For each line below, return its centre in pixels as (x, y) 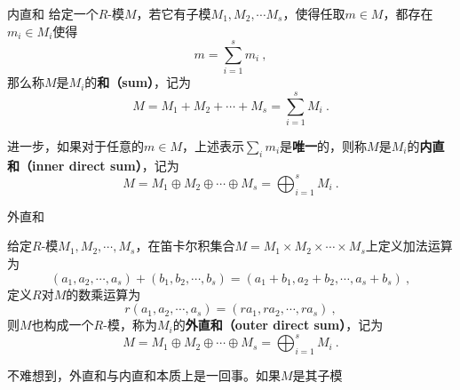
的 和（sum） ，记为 (138, 82)
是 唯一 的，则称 (324, 146)
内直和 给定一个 (53, 13)
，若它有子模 (174, 13)
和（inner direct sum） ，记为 (93, 165)
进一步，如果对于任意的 (75, 146)
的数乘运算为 (103, 294)
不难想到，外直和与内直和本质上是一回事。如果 (144, 374)
